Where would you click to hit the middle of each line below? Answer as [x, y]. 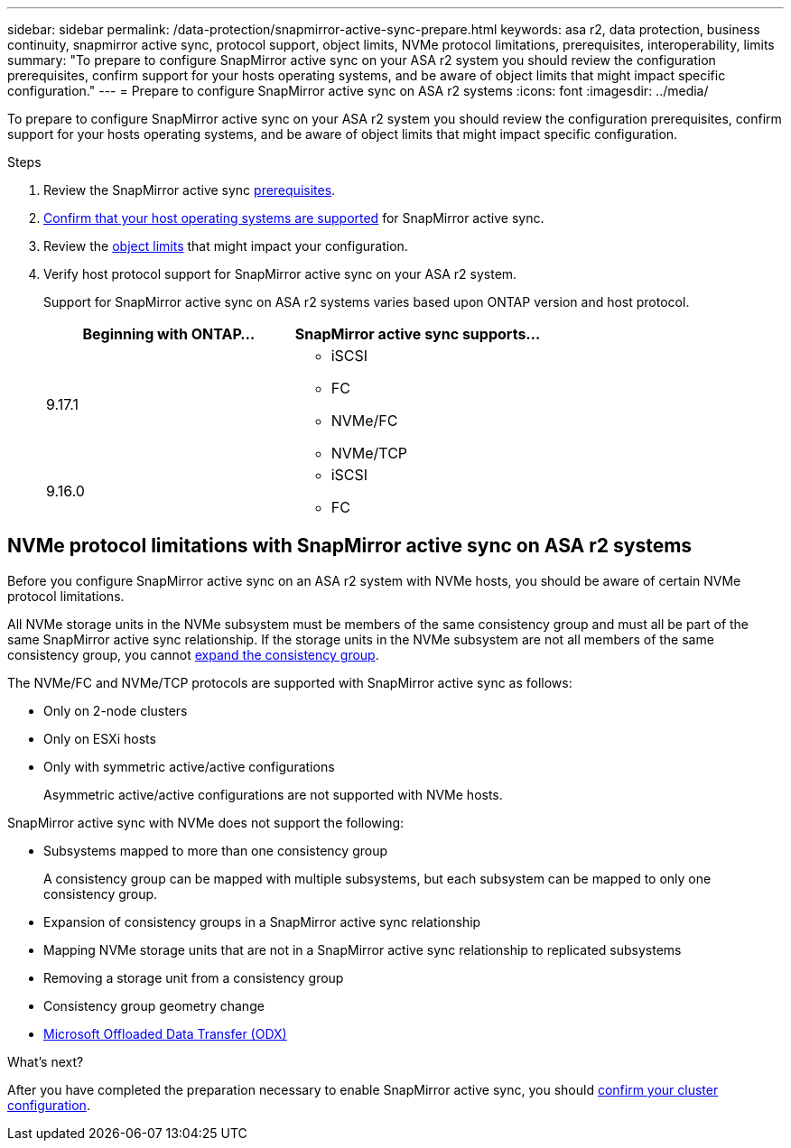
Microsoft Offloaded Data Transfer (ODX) [165, 1033]
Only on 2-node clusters [116, 710]
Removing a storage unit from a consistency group [194, 977]
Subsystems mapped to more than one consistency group [215, 850]
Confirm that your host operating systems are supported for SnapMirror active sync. [294, 218]
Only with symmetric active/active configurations [189, 766]
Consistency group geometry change [154, 1005]
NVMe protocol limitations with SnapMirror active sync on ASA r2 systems [350, 546]
